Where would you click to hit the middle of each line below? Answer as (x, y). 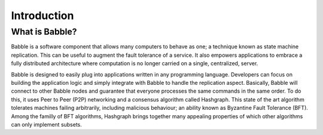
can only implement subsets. (46, 124)
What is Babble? (44, 32)
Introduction (42, 16)
